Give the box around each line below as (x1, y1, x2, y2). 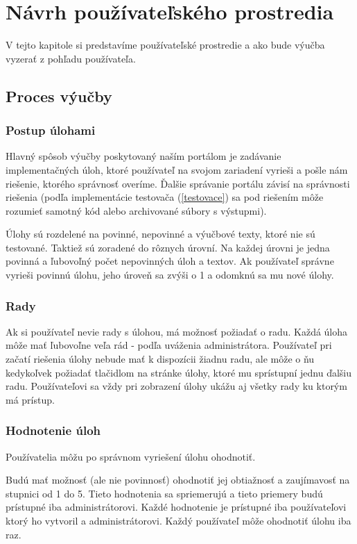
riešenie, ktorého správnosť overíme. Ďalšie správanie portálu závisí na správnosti (6, 176, 350, 190)
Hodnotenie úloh (6, 422, 101, 439)
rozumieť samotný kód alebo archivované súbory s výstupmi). (6, 203, 267, 217)
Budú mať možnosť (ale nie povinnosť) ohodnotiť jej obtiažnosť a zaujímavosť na (6, 472, 350, 487)
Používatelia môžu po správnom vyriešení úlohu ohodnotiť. (6, 449, 256, 463)
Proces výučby (6, 85, 112, 106)
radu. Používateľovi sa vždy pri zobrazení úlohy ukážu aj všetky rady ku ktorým (6, 379, 347, 393)
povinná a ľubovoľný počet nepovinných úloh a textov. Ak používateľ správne (6, 254, 334, 268)
